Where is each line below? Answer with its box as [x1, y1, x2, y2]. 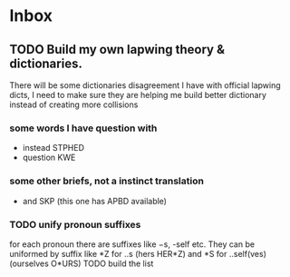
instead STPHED [22, 143, 84, 153]
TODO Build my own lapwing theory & [9, 42, 225, 57]
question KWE [22, 152, 76, 163]
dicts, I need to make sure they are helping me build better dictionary [9, 90, 267, 100]
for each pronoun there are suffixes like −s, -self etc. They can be [9, 238, 256, 250]
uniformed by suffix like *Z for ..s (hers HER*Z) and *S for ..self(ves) [9, 248, 267, 259]
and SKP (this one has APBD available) [22, 195, 168, 206]
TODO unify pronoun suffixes [9, 218, 141, 231]
